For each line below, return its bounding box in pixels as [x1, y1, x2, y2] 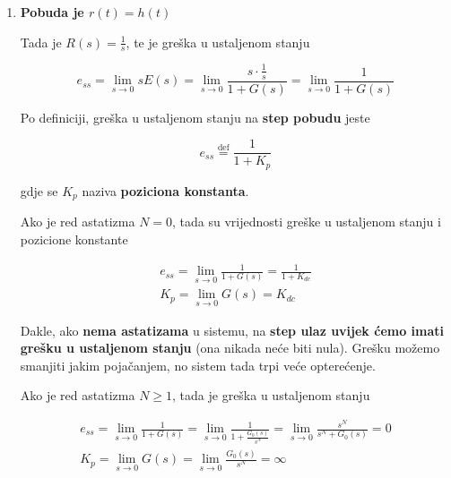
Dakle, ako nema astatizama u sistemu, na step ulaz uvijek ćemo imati [20, 320, 445, 339]
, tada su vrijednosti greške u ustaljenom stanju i [172, 212, 441, 231]
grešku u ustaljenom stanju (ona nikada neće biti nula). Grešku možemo [20, 338, 440, 357]
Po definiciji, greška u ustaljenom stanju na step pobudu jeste [20, 107, 370, 126]
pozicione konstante [20, 229, 128, 248]
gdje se [20, 181, 58, 200]
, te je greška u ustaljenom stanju [126, 32, 310, 51]
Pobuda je [20, 3, 84, 21]
